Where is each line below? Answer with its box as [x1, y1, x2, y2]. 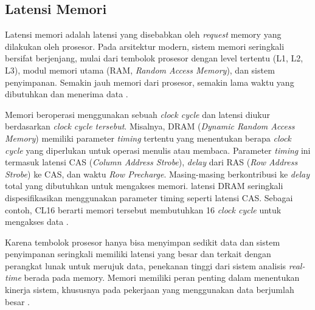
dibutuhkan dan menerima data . [5, 88, 128, 100]
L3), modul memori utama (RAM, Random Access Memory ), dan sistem [5, 63, 275, 76]
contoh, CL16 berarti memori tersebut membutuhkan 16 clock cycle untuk [5, 203, 282, 216]
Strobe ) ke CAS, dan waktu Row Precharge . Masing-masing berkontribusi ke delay [5, 167, 310, 180]
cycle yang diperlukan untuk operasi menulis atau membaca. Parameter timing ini [5, 143, 311, 156]
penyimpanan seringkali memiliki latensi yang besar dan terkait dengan [5, 247, 271, 260]
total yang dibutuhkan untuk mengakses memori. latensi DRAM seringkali [5, 179, 283, 192]
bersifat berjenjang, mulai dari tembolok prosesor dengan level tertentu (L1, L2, [5, 52, 303, 64]
